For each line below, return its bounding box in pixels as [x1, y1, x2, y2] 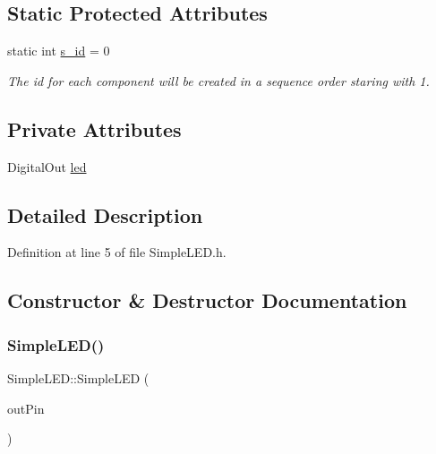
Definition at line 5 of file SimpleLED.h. [7, 243, 227, 261]
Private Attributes [7, 115, 182, 142]
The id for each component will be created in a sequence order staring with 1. [7, 71, 430, 90]
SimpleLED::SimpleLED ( [7, 368, 150, 387]
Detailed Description [7, 201, 203, 228]
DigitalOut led [7, 157, 87, 176]
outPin [7, 398, 45, 417]
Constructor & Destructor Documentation [7, 287, 407, 314]
